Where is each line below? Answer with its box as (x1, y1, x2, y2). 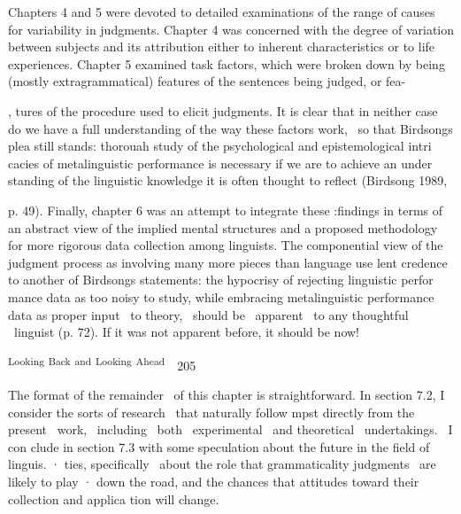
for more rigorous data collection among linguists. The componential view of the (8, 236, 443, 254)
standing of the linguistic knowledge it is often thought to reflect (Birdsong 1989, (8, 171, 448, 190)
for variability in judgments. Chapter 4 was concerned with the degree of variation (8, 19, 455, 38)
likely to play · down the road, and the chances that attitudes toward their (8, 471, 419, 490)
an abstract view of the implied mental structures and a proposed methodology (8, 218, 438, 237)
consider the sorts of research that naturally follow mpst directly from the (8, 402, 415, 421)
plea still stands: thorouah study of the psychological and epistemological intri (8, 136, 432, 155)
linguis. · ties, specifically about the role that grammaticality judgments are (8, 455, 436, 473)
